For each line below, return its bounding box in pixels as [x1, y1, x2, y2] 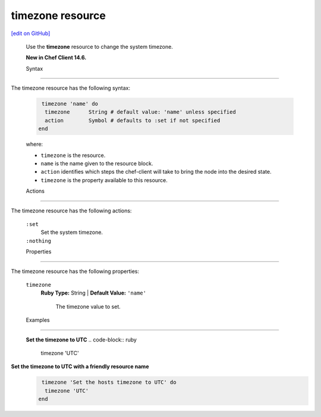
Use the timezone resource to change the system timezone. [26, 43, 174, 50]
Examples [26, 316, 50, 324]
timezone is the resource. [40, 152, 106, 159]
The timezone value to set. [55, 303, 121, 310]
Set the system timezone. [40, 229, 103, 236]
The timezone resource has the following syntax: [11, 84, 131, 92]
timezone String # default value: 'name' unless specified [45, 109, 236, 115]
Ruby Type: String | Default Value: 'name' [40, 289, 147, 297]
